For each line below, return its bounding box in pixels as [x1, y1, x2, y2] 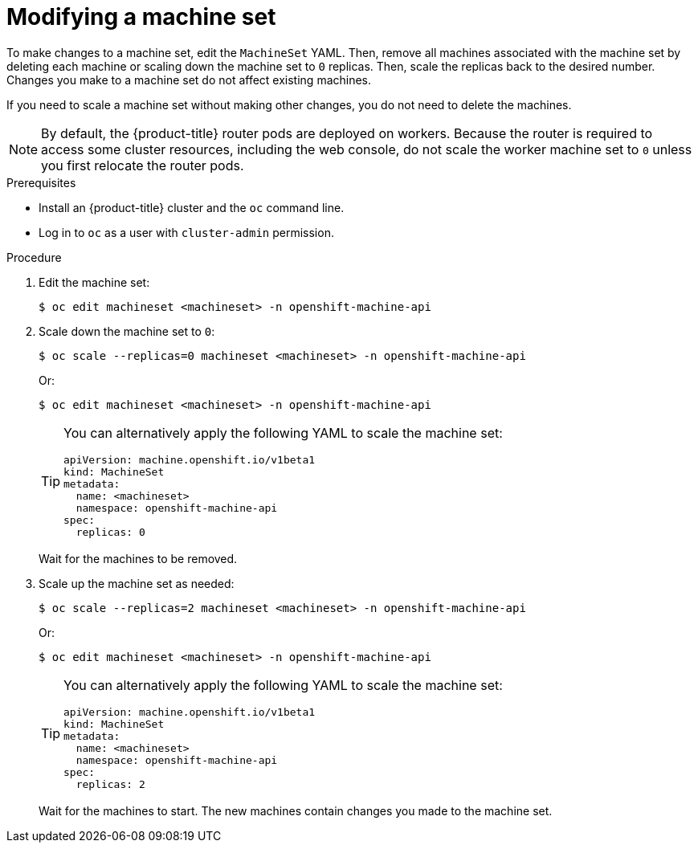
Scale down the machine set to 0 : [39, 324, 215, 338]
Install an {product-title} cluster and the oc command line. [39, 200, 345, 214]
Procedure [6, 250, 62, 264]
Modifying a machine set [6, 3, 276, 31]
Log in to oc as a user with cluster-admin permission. [39, 225, 334, 239]
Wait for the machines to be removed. [39, 551, 238, 565]
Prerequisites [6, 175, 76, 190]
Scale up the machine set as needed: [39, 576, 235, 590]
